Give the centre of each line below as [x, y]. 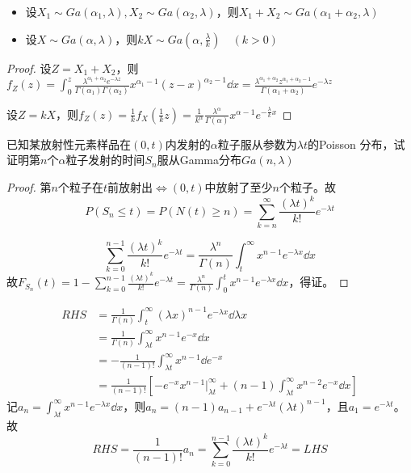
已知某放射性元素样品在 [69, 144]
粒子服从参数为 [257, 144]
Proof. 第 [29, 187]
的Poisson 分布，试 [356, 144]
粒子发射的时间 [105, 160]
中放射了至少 [239, 187]
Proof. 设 [29, 68]
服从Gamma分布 [199, 160]
